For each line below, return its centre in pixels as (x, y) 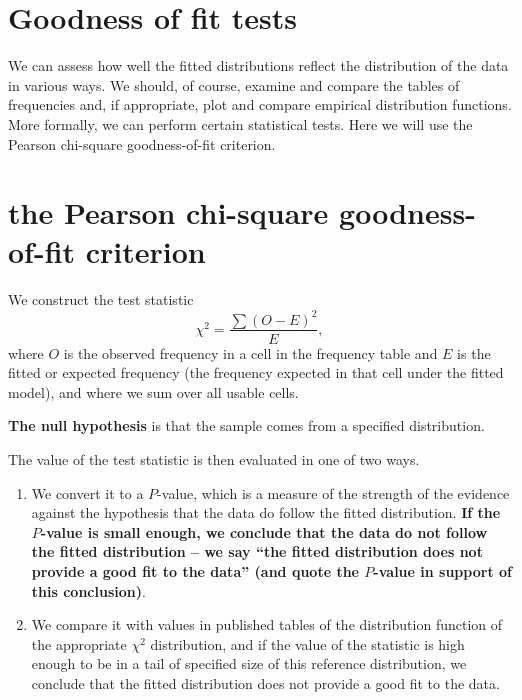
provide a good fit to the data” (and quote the (195, 570)
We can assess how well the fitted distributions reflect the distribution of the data (258, 65)
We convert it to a (87, 492)
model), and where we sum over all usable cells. (153, 391)
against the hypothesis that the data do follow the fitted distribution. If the (266, 512)
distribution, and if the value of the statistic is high (307, 643)
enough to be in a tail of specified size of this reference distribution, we (249, 663)
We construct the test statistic (101, 299)
